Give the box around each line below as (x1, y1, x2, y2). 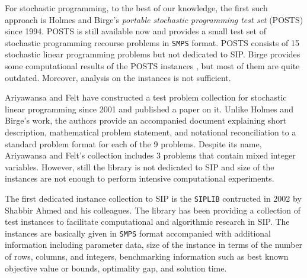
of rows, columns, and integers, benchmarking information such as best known (5, 250, 289, 263)
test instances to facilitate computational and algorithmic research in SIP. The (5, 215, 290, 228)
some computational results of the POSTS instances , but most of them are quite (5, 60, 300, 72)
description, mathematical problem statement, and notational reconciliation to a (5, 126, 296, 138)
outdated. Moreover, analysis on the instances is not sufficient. (5, 71, 231, 83)
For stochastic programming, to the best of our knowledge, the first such (5, 2, 268, 14)
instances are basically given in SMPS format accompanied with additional (5, 227, 271, 239)
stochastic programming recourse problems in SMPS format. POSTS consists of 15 (5, 36, 300, 49)
